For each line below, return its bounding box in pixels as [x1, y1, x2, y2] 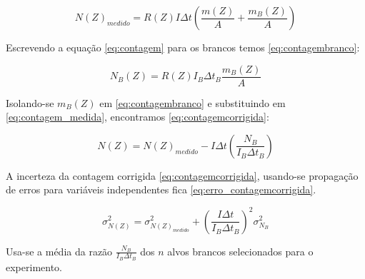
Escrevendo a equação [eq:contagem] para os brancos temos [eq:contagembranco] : [6, 40, 360, 54]
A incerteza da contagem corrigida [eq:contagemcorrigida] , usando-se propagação [6, 168, 359, 183]
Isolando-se [6, 95, 54, 110]
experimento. [6, 259, 62, 274]
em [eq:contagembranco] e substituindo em [99, 95, 286, 110]
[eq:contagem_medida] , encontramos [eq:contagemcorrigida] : [6, 109, 269, 124]
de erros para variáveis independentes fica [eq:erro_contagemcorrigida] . [6, 182, 316, 197]
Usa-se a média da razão [6, 243, 113, 258]
